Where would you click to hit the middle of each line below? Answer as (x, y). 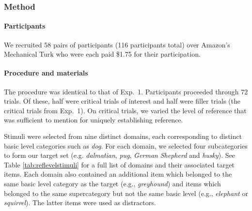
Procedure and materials (46, 73)
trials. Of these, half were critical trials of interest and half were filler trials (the (122, 101)
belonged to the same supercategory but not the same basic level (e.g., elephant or (126, 193)
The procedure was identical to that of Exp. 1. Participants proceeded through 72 (126, 91)
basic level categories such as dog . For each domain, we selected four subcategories (126, 145)
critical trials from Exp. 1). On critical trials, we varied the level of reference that (125, 110)
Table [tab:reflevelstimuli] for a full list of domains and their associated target (119, 164)
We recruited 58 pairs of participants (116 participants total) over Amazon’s (117, 44)
